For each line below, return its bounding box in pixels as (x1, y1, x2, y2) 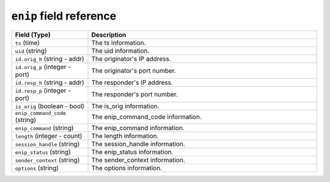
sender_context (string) (15, 156, 80, 164)
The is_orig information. (91, 101, 160, 110)
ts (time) (15, 38, 40, 47)
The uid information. (91, 46, 150, 55)
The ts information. (91, 38, 146, 47)
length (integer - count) (15, 131, 82, 140)
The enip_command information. (91, 123, 185, 132)
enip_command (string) (15, 123, 74, 132)
